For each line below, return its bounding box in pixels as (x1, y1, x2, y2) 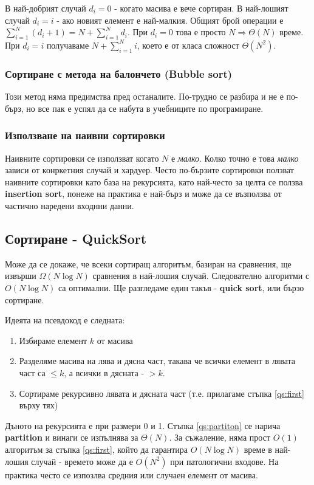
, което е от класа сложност (137, 38, 239, 51)
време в (244, 442, 272, 455)
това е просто (176, 26, 226, 38)
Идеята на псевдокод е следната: (5, 314, 125, 326)
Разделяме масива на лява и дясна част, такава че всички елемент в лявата (19, 354, 296, 367)
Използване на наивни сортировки (5, 128, 165, 143)
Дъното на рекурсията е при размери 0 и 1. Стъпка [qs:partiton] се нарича (5, 419, 281, 432)
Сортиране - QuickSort (5, 229, 147, 247)
